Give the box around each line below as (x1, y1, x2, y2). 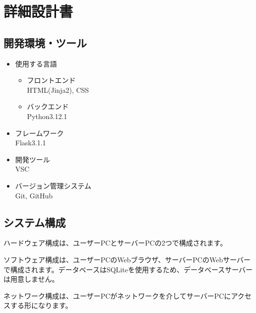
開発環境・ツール (3, 35, 87, 50)
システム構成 (3, 214, 66, 230)
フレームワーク (15, 127, 64, 138)
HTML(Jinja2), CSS (27, 84, 89, 95)
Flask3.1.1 (15, 137, 46, 148)
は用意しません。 (3, 274, 59, 284)
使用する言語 (15, 58, 57, 68)
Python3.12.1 (27, 111, 67, 121)
